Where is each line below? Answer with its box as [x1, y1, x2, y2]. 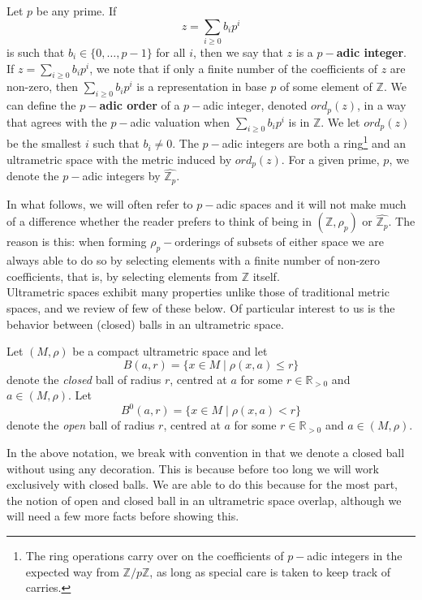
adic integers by [82, 167, 161, 184]
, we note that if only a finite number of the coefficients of [89, 59, 378, 76]
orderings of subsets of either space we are [174, 233, 384, 250]
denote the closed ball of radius [6, 370, 161, 387]
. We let [321, 113, 360, 130]
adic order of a [99, 97, 180, 114]
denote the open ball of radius [6, 417, 155, 434]
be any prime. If [36, 2, 117, 19]
